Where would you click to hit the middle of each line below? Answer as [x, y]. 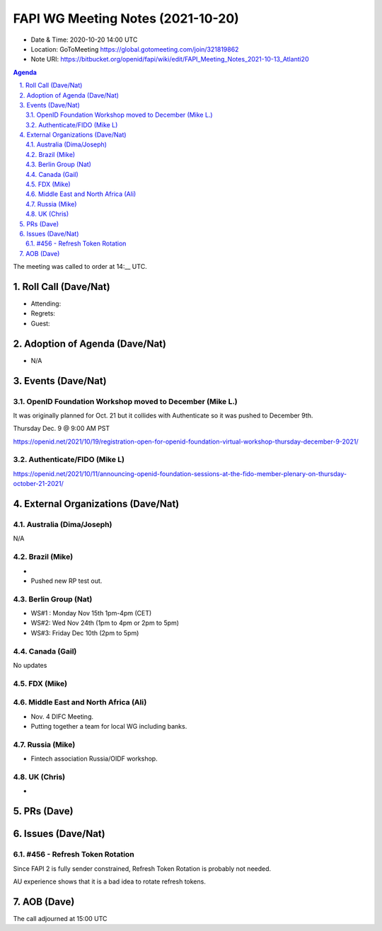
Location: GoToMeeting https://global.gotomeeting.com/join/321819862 [135, 49]
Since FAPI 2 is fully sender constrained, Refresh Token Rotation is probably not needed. [142, 868]
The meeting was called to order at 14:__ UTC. [80, 267]
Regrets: [43, 313]
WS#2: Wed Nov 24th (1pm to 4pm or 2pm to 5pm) [105, 623]
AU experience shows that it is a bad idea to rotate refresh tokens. [110, 881]
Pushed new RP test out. [66, 581]
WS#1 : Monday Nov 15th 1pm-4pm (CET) [91, 613]
